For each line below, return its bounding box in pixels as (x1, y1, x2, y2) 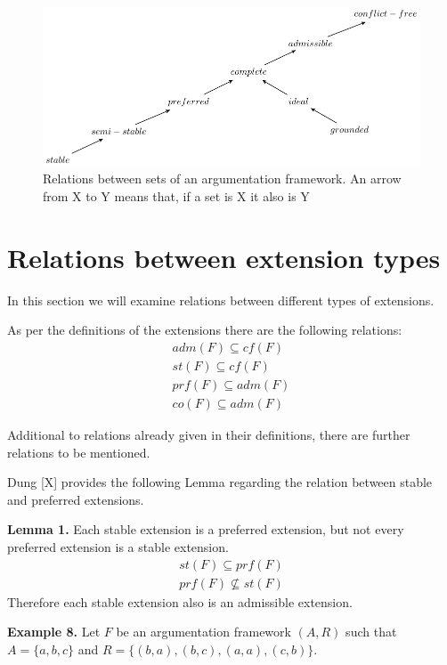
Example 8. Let (7, 622, 101, 641)
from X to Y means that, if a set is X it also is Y (43, 186, 310, 205)
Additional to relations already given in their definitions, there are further (7, 425, 410, 443)
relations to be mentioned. (7, 442, 150, 461)
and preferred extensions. (7, 490, 144, 508)
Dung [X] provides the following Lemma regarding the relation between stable (7, 473, 433, 491)
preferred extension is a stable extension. (7, 537, 229, 556)
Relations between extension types (7, 239, 441, 275)
